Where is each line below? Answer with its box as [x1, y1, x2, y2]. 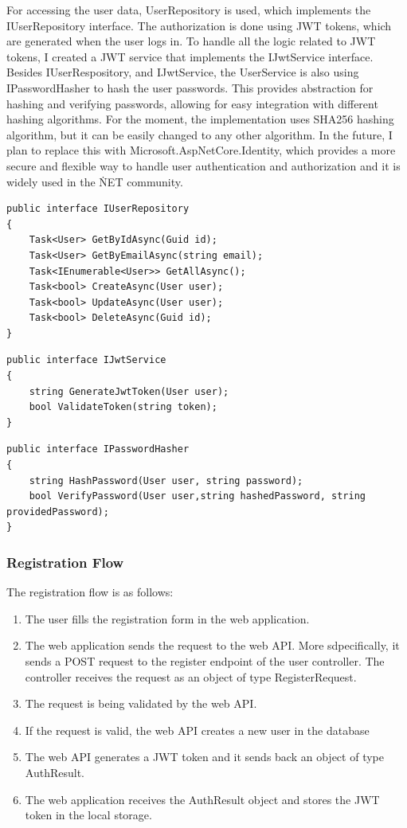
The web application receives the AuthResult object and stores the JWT [25, 791, 380, 807]
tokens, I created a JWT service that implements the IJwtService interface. [6, 48, 374, 64]
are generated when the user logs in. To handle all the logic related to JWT [6, 33, 376, 49]
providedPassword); [6, 506, 109, 517]
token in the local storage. [25, 807, 152, 823]
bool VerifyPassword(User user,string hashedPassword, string [29, 490, 366, 502]
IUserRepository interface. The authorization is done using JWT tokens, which [6, 17, 392, 33]
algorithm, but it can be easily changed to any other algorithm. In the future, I [6, 126, 393, 143]
